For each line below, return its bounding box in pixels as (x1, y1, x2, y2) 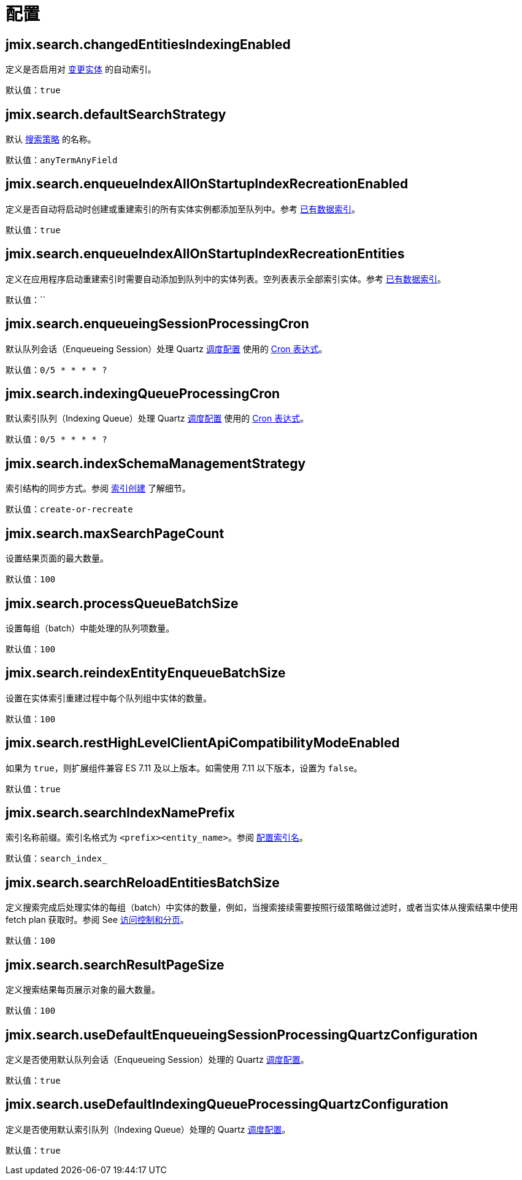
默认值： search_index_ (6, 853, 107, 864)
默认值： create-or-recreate (6, 504, 133, 515)
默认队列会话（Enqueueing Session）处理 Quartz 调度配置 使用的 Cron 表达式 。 (6, 343, 328, 354)
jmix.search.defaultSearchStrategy (6, 106, 226, 122)
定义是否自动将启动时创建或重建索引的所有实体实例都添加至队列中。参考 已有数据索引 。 (6, 203, 360, 214)
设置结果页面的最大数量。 (6, 553, 109, 564)
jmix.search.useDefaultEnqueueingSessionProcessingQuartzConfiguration (6, 1027, 478, 1043)
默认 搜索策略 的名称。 (6, 134, 96, 145)
